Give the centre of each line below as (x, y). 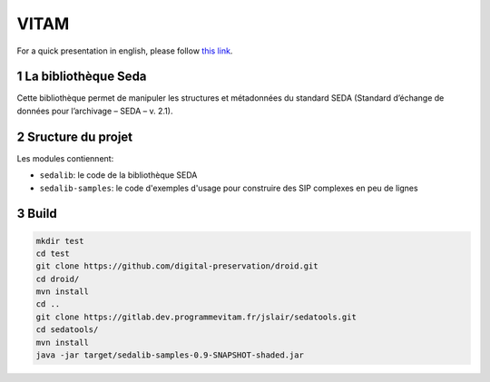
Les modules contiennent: (65, 158)
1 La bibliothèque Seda (82, 77)
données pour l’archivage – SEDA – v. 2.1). (95, 111)
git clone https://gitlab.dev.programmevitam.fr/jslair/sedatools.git (196, 317)
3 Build (37, 214)
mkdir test (60, 241)
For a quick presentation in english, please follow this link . (125, 51)
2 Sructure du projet (75, 137)
